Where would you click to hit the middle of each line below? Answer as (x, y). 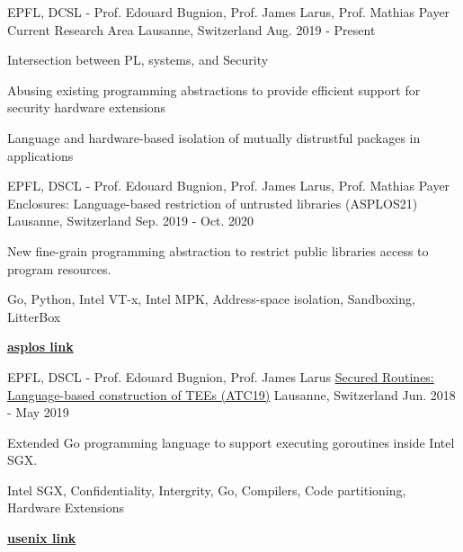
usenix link (42, 538)
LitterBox (34, 316)
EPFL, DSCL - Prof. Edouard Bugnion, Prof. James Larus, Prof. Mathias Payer (229, 186)
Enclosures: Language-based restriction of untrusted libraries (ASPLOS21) (213, 203)
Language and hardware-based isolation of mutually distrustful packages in (214, 137)
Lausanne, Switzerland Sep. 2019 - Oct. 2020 (131, 221)
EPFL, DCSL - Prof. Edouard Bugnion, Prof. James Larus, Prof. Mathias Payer (229, 12)
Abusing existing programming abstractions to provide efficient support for (214, 89)
